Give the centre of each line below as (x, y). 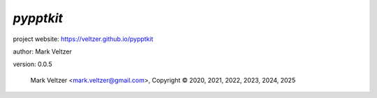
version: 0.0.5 (32, 64)
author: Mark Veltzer (43, 51)
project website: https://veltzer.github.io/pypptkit (83, 39)
